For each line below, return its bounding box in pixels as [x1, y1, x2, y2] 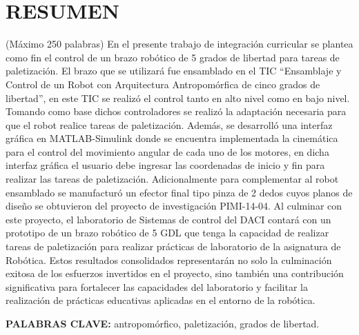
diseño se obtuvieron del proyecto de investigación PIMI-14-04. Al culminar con [6, 199, 342, 213]
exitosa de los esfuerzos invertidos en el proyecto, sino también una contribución [6, 266, 344, 281]
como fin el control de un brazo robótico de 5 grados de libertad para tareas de [6, 50, 340, 64]
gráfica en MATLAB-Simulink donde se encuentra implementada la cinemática [6, 131, 338, 145]
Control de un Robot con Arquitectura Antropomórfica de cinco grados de [6, 77, 320, 91]
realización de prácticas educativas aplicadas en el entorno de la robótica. [6, 293, 316, 307]
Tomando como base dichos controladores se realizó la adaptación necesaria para [6, 104, 347, 119]
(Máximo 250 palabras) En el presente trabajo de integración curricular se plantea [6, 37, 353, 51]
